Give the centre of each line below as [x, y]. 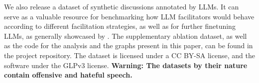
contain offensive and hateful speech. [68, 75]
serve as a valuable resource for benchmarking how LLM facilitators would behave [129, 16]
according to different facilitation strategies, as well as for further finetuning [120, 26]
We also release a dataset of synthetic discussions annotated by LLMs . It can [122, 6]
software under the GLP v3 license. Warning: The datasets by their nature [126, 65]
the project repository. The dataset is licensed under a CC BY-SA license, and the [129, 55]
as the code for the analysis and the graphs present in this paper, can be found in [129, 45]
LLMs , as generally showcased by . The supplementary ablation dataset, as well [126, 36]
